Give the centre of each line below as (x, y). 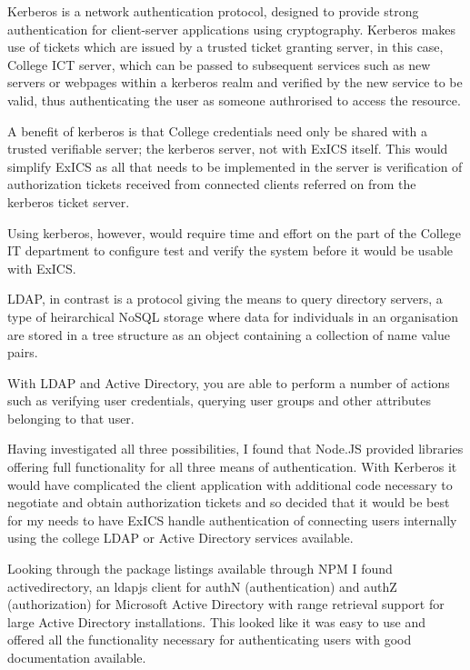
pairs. (23, 352)
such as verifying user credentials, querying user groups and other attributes (219, 400)
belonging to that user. (71, 418)
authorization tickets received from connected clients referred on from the (212, 184)
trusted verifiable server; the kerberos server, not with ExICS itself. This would (228, 149)
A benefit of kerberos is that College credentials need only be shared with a (218, 130)
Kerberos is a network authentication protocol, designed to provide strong (213, 11)
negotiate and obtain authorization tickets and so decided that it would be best (229, 502)
